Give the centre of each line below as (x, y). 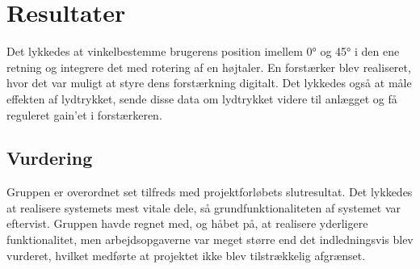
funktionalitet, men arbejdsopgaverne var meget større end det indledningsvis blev (210, 240)
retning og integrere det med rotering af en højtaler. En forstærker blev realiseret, (209, 67)
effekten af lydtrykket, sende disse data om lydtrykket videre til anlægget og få (202, 98)
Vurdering (50, 158)
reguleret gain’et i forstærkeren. (84, 114)
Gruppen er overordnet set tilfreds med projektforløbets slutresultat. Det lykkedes (210, 192)
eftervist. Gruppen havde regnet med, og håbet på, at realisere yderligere (187, 223)
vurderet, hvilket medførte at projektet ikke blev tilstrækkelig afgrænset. (186, 255)
